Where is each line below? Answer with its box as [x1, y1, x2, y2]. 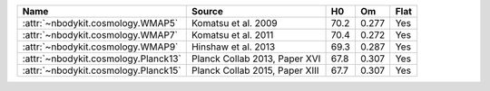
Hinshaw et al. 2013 [191, 41, 276, 53]
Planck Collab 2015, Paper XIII [191, 64, 319, 77]
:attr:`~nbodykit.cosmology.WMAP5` [22, 17, 179, 29]
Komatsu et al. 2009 [191, 17, 279, 29]
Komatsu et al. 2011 [191, 29, 274, 41]
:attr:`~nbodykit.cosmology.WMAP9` [22, 41, 179, 53]
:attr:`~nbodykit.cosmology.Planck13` [22, 52, 181, 65]
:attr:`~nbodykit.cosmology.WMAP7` [22, 29, 179, 41]
